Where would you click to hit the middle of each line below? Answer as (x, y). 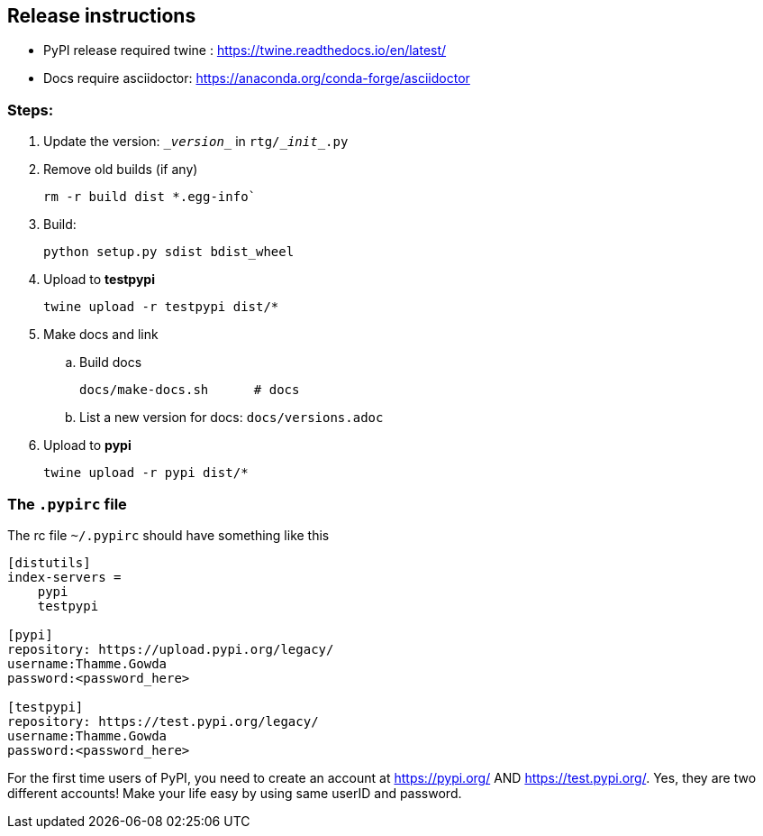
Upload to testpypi (99, 280)
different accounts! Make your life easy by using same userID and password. (235, 793)
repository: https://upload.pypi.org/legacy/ (171, 649)
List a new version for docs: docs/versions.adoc (232, 418)
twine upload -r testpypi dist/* (161, 307)
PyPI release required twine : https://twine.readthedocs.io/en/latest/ (245, 51)
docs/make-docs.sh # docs (190, 390)
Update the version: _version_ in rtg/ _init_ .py (196, 142)
